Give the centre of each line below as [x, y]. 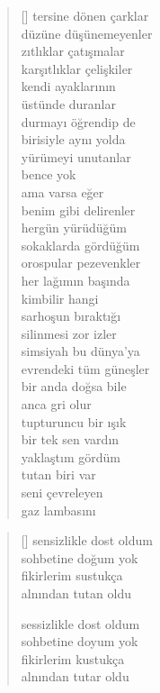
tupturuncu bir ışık [74, 421]
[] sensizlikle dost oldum [87, 540]
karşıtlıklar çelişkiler [77, 68]
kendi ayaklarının [68, 86]
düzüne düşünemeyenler [87, 33]
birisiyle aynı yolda [73, 139]
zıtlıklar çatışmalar [73, 51]
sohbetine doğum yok [80, 557]
